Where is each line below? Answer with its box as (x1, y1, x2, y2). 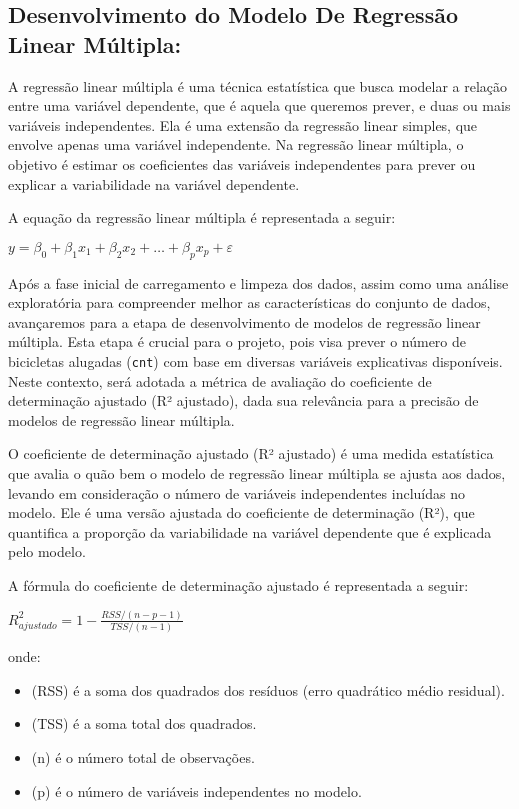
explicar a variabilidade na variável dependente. (8, 173, 300, 194)
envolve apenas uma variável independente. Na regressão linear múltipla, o (8, 134, 464, 155)
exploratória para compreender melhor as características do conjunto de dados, (8, 292, 491, 313)
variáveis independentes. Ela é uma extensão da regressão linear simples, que (8, 114, 478, 135)
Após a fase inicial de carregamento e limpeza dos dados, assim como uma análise (8, 272, 509, 293)
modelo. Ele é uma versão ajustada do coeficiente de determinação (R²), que (8, 502, 475, 523)
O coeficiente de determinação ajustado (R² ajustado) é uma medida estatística (8, 443, 494, 464)
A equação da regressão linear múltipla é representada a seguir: (8, 207, 396, 228)
